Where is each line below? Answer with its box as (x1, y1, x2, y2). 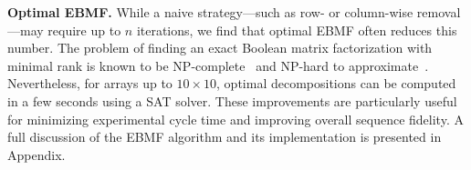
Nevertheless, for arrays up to (7, 74, 173, 93)
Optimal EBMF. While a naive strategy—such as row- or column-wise (7, 3, 413, 21)
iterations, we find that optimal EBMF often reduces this (136, 20, 457, 39)
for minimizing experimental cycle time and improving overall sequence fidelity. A (7, 109, 464, 128)
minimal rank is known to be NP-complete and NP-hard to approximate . (7, 55, 429, 75)
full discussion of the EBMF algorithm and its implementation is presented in (7, 127, 442, 146)
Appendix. (7, 145, 66, 164)
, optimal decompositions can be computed (216, 74, 456, 93)
